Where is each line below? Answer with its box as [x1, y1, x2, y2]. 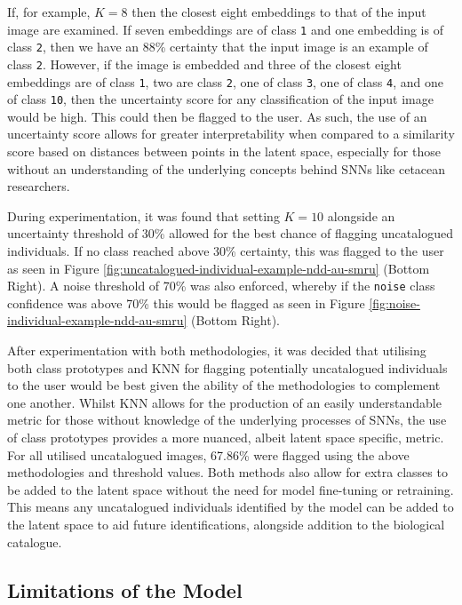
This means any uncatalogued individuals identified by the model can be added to [7, 498, 454, 516]
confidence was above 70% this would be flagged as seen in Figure [7, 293, 365, 312]
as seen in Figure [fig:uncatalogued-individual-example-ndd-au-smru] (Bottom [7, 259, 430, 277]
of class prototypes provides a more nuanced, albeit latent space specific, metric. [7, 428, 444, 447]
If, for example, [7, 3, 91, 20]
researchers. [7, 177, 70, 195]
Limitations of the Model [7, 576, 243, 603]
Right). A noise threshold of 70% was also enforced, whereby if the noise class [7, 276, 435, 295]
